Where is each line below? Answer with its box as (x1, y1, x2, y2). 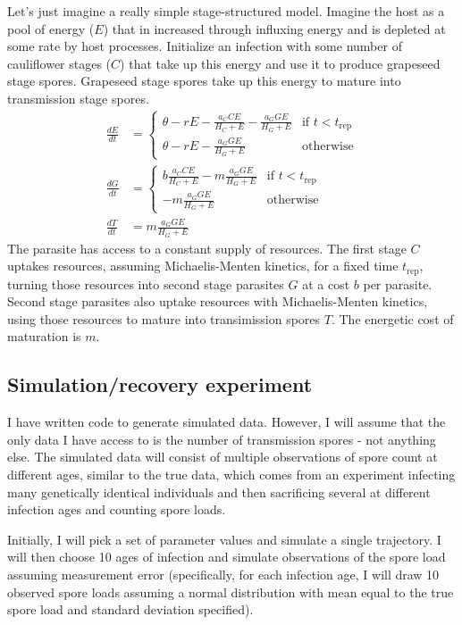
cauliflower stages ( (7, 54, 112, 72)
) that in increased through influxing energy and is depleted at (103, 19, 446, 37)
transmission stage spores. (7, 88, 149, 107)
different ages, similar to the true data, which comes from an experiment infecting (7, 464, 456, 483)
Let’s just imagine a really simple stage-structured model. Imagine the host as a (7, 2, 445, 20)
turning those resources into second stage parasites (7, 274, 284, 293)
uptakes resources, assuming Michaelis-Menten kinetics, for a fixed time (7, 256, 399, 275)
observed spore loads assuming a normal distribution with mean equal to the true (7, 582, 454, 601)
